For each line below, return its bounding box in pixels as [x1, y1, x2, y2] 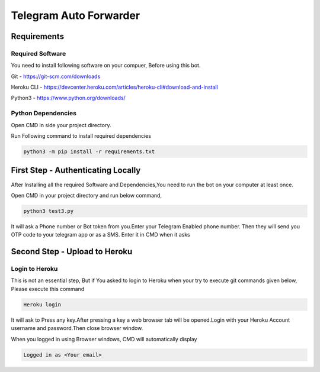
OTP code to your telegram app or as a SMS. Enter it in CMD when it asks [11, 231, 190, 238]
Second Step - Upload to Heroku [11, 247, 133, 257]
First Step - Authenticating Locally [11, 166, 141, 176]
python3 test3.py [23, 208, 74, 214]
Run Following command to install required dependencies [11, 132, 151, 140]
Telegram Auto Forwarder [11, 9, 140, 22]
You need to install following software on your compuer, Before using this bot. [11, 62, 201, 69]
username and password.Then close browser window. [11, 325, 143, 332]
